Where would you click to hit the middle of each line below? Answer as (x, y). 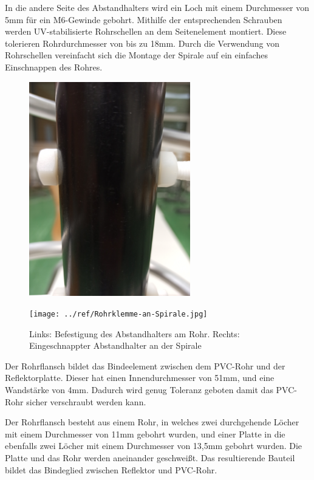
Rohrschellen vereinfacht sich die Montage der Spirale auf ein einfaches (137, 55)
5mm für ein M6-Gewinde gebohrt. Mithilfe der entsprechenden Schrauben (144, 19)
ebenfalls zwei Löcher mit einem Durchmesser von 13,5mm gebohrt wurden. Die (154, 446)
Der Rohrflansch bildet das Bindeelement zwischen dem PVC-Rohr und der (145, 365)
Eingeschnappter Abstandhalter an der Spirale (115, 345)
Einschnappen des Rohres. (54, 67)
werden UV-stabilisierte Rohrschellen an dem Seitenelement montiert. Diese (146, 31)
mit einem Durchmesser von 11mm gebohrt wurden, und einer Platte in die (145, 434)
